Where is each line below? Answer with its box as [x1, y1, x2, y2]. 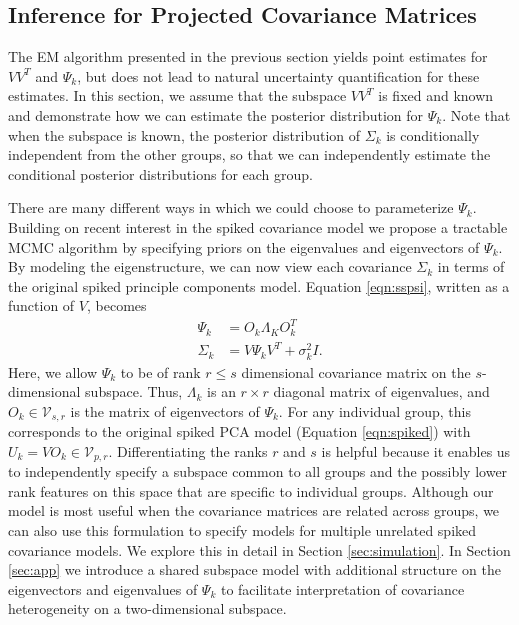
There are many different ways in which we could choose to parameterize [8, 197, 454, 218]
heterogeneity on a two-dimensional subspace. [8, 598, 287, 619]
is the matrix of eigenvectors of [70, 400, 260, 421]
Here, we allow [8, 361, 98, 382]
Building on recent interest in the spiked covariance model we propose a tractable [8, 216, 508, 237]
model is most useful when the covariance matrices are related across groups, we [8, 500, 500, 521]
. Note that [442, 104, 511, 125]
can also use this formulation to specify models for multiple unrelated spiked [8, 520, 477, 541]
